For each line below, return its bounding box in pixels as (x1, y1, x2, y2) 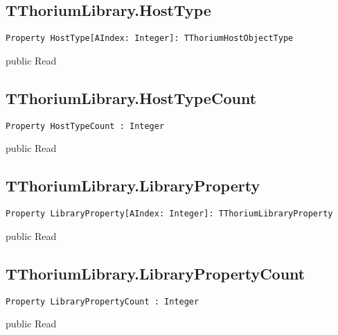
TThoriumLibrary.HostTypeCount (6, 87, 257, 108)
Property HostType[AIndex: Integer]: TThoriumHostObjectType (6, 33, 294, 44)
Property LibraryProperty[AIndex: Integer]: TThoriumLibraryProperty (6, 209, 333, 219)
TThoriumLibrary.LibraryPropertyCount (6, 262, 305, 284)
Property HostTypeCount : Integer (6, 121, 165, 131)
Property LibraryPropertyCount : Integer (6, 296, 199, 307)
